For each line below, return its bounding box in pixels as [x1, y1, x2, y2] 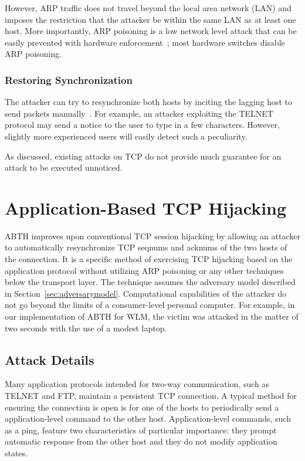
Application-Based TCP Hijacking [5, 195, 287, 219]
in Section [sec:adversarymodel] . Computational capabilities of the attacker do [5, 287, 287, 299]
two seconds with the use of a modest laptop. [5, 321, 167, 334]
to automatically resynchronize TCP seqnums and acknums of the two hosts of [5, 241, 287, 253]
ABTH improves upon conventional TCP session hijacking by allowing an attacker [5, 229, 300, 242]
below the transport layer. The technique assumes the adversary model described [5, 276, 296, 288]
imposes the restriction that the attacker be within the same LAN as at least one [5, 13, 296, 25]
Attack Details [5, 350, 94, 368]
